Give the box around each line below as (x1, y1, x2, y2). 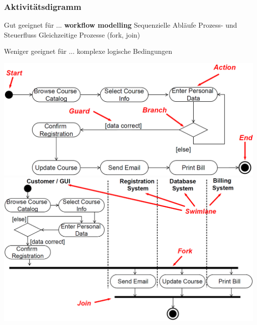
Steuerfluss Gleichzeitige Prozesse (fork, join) (4, 29, 140, 40)
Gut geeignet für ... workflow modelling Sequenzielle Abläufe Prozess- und (4, 20, 237, 30)
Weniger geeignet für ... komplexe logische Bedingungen (4, 46, 172, 56)
